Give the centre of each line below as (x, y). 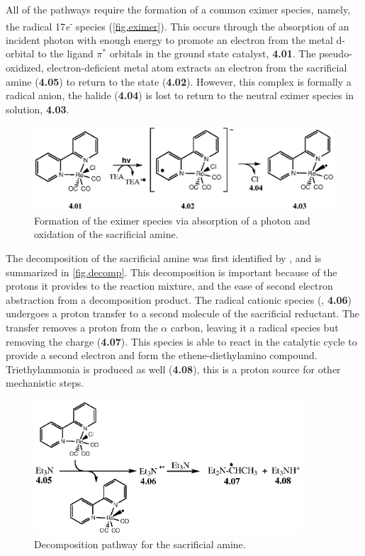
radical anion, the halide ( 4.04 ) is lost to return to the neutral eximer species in (180, 95)
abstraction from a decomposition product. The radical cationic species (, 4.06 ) (179, 299)
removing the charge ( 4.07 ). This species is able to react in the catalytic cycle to (181, 341)
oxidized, (25, 68)
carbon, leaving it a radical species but (254, 327)
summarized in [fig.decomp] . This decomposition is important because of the (172, 272)
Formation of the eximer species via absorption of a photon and (172, 220)
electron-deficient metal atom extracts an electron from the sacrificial (197, 68)
